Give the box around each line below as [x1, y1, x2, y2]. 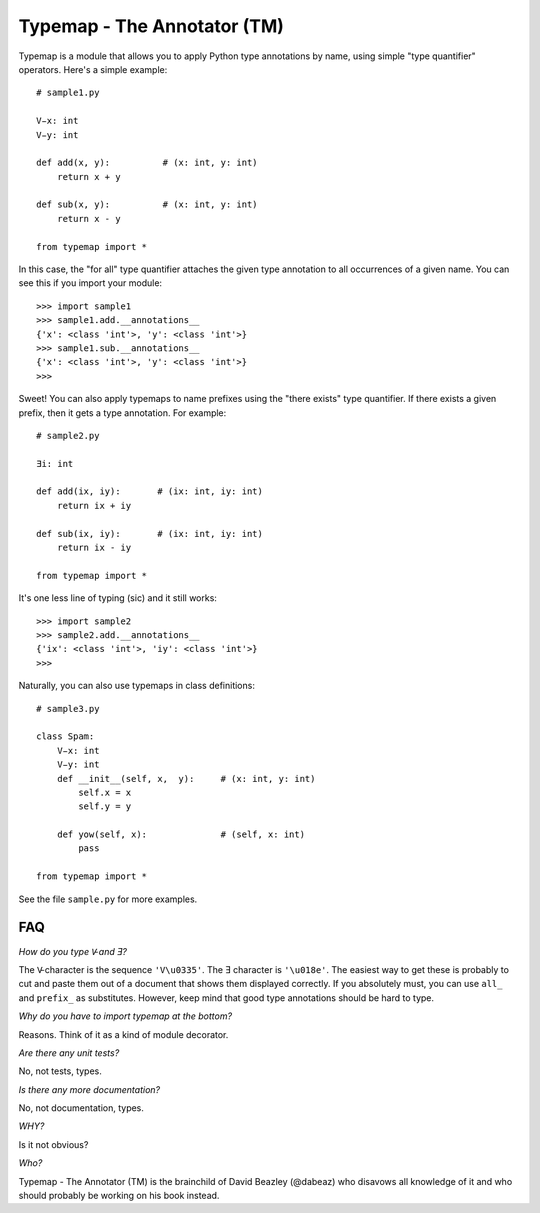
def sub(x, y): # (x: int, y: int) [36, 199, 259, 210]
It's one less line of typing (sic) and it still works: [18, 592, 217, 604]
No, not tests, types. [18, 1065, 102, 1077]
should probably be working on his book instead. [18, 1190, 220, 1202]
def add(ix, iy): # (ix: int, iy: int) [36, 486, 264, 497]
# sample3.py [36, 703, 100, 714]
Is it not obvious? [18, 1138, 89, 1150]
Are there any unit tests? [18, 1046, 120, 1059]
